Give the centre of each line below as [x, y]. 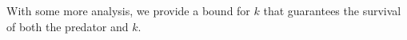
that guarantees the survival [332, 10]
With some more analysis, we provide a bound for [128, 10]
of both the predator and [68, 26]
